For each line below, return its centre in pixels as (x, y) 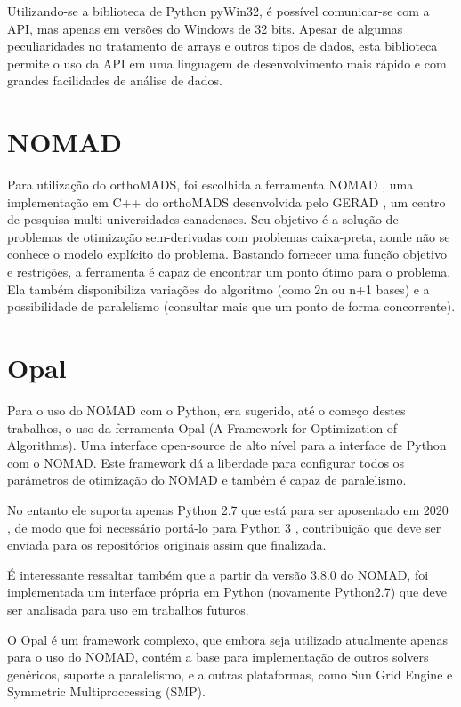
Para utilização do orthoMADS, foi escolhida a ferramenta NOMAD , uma (210, 185)
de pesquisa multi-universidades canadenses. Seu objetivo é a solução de (203, 219)
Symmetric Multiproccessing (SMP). (106, 691)
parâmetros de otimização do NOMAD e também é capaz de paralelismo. (207, 480)
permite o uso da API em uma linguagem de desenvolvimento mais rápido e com (227, 63)
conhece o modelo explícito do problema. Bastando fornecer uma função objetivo (227, 254)
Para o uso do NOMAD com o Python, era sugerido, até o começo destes (206, 410)
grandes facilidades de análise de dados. (115, 80)
